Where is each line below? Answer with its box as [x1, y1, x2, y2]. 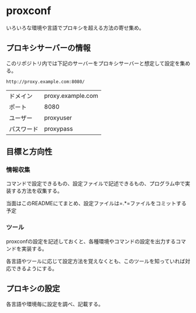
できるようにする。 [11, 265, 57, 272]
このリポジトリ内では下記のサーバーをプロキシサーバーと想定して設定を [6, 60, 180, 67]
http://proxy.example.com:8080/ [6, 79, 85, 84]
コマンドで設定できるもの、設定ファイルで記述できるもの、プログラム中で [6, 180, 185, 187]
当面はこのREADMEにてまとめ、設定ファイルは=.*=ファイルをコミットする [6, 200, 187, 207]
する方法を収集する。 [11, 188, 63, 195]
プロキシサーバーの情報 [6, 43, 91, 53]
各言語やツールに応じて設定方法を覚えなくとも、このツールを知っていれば [6, 257, 185, 264]
